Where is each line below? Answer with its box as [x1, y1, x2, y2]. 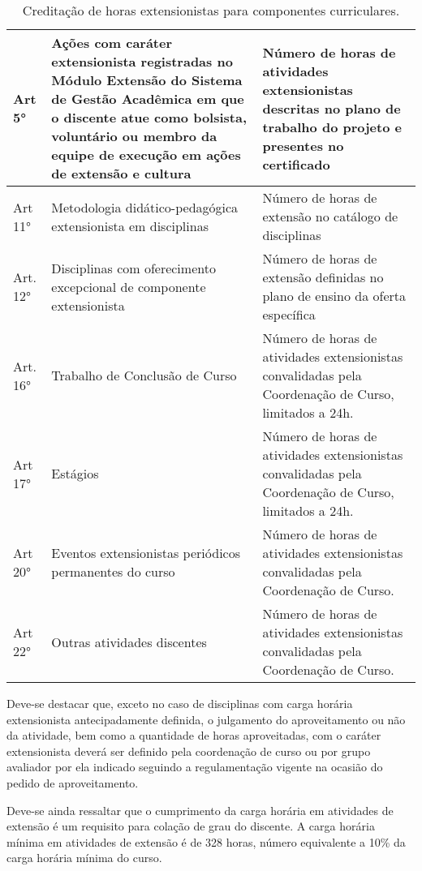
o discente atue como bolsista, [51, 108, 248, 127]
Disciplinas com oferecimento [51, 258, 216, 277]
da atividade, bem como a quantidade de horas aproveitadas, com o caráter [6, 727, 381, 744]
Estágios [51, 464, 99, 483]
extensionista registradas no [51, 52, 233, 71]
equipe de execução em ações [51, 145, 241, 164]
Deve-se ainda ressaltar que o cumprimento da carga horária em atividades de [6, 801, 394, 818]
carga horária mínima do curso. [6, 849, 162, 866]
